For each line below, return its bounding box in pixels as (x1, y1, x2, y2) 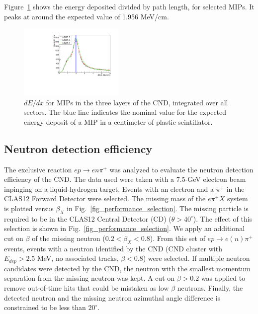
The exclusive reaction (4, 164, 72, 174)
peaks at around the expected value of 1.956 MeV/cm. (4, 11, 169, 21)
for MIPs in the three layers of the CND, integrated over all (46, 97, 228, 107)
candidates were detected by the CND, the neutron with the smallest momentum (4, 263, 251, 273)
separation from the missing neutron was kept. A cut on (4, 273, 175, 283)
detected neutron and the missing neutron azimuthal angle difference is (4, 292, 221, 303)
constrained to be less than (4, 302, 86, 313)
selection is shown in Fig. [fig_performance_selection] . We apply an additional (4, 223, 245, 234)
